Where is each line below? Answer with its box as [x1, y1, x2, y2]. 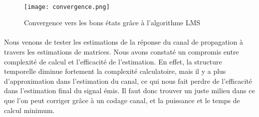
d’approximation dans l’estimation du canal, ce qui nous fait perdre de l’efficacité [4, 75, 252, 86]
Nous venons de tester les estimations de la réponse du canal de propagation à [4, 37, 243, 47]
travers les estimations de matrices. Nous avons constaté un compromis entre [4, 47, 239, 57]
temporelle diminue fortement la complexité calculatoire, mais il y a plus [4, 66, 226, 76]
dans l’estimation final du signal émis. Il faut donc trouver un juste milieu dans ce [4, 85, 255, 96]
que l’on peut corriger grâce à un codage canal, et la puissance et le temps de [4, 95, 240, 105]
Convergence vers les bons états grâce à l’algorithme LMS [24, 17, 201, 28]
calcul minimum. [4, 105, 55, 115]
